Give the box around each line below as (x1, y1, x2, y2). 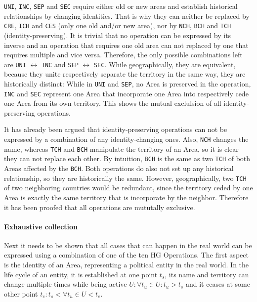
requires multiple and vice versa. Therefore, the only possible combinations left (4, 49, 243, 60)
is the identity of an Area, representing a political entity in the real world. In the (4, 259, 249, 270)
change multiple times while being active (4, 279, 127, 289)
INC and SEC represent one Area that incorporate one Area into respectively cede (4, 88, 249, 98)
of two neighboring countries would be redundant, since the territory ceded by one (4, 182, 253, 193)
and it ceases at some (185, 279, 250, 289)
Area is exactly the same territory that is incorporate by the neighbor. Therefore (4, 192, 249, 202)
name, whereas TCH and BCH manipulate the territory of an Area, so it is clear (4, 143, 239, 154)
